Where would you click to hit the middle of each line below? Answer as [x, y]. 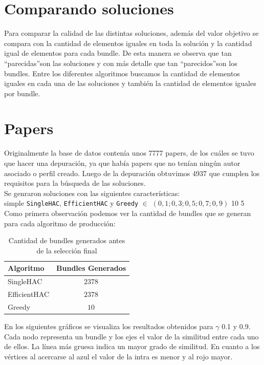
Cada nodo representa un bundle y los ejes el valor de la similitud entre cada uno [131, 336]
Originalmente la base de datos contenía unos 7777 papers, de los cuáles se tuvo [129, 153]
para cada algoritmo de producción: [60, 223]
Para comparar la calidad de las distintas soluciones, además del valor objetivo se [131, 33]
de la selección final [67, 250]
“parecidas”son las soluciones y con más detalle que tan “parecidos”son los [121, 63]
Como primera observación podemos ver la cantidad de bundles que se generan [128, 213]
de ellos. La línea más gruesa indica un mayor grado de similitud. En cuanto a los [132, 346]
